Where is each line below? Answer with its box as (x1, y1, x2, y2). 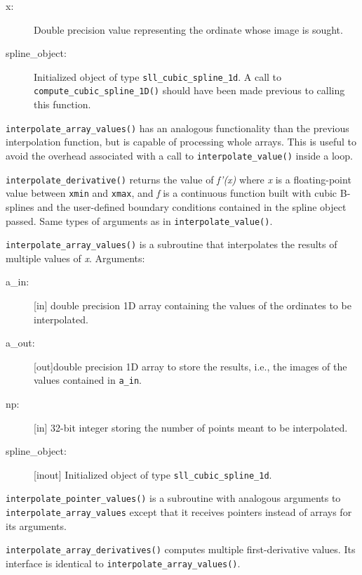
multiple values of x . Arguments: (6, 250, 145, 265)
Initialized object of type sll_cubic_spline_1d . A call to (34, 69, 282, 84)
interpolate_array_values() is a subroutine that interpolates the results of (6, 237, 337, 252)
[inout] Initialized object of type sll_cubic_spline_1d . (34, 467, 272, 482)
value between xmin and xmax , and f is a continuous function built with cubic (6, 186, 337, 200)
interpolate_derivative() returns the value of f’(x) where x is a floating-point (6, 172, 351, 186)
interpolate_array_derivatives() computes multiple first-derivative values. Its (6, 542, 356, 557)
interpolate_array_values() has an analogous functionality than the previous (6, 120, 349, 135)
